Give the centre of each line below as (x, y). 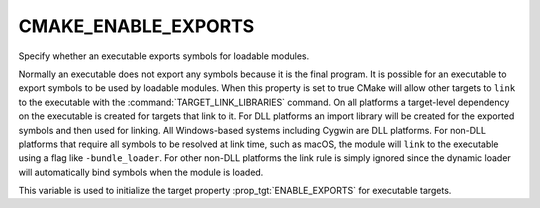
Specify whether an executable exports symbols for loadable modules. (164, 56)
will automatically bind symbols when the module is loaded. (141, 172)
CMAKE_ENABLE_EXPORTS (136, 26)
